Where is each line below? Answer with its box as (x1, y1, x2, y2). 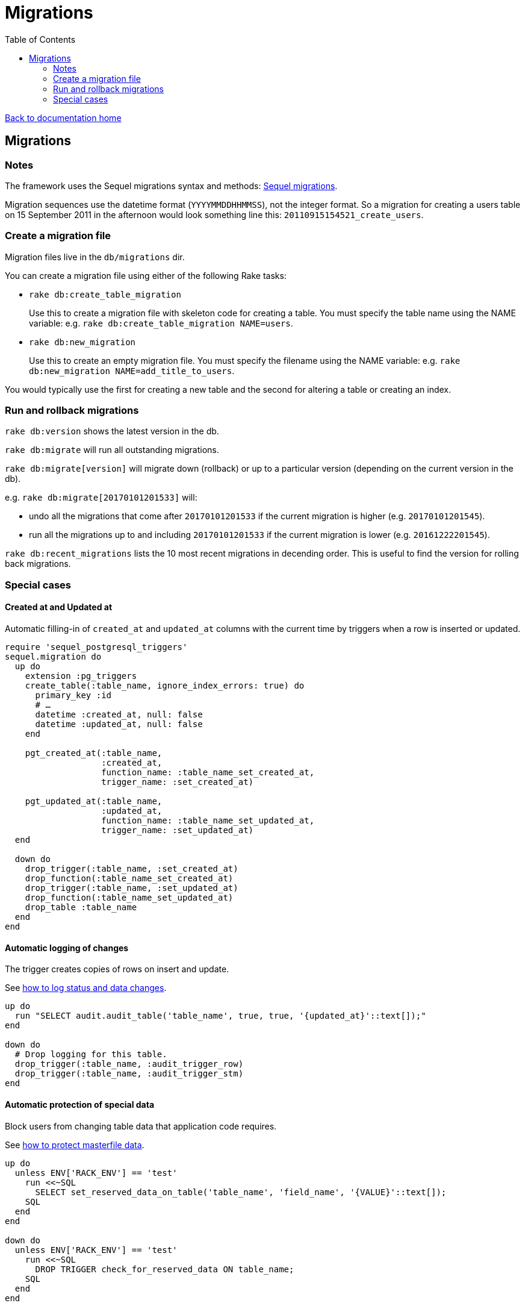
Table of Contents (5, 34, 76, 45)
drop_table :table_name (25, 902, 137, 913)
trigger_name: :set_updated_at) (101, 825, 254, 836)
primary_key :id (35, 690, 112, 701)
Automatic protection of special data (5, 1099, 155, 1110)
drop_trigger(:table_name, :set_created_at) (25, 864, 238, 874)
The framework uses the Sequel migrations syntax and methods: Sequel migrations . (5, 180, 338, 191)
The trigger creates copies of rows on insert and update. (5, 964, 229, 975)
